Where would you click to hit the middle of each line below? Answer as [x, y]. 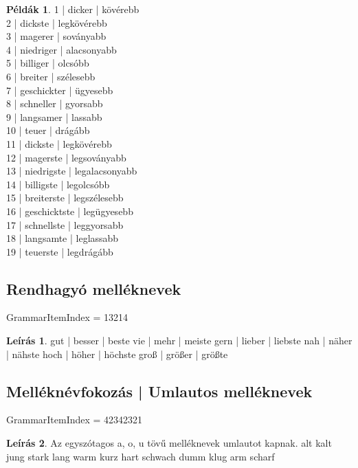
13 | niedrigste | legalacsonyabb [72, 171]
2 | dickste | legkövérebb [57, 22]
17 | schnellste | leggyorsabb [65, 224]
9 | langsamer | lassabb [54, 116]
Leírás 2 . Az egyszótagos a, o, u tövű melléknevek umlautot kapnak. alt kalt [169, 443]
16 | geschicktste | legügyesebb [70, 211]
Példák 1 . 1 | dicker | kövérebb [73, 9]
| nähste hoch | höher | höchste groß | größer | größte [117, 354]
